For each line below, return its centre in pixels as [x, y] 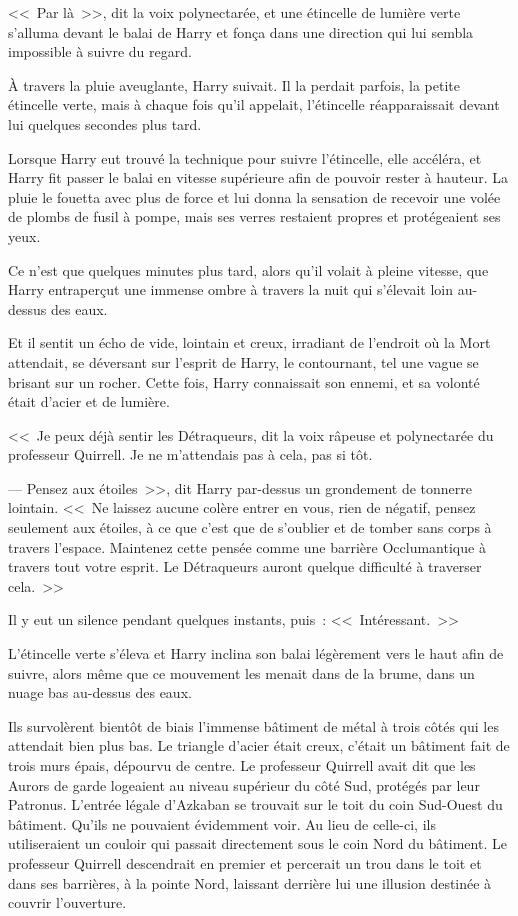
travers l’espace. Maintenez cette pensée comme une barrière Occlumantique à [247, 546]
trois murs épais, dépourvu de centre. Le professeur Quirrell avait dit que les [242, 765]
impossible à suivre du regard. [100, 51]
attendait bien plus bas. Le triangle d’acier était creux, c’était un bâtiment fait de [259, 745]
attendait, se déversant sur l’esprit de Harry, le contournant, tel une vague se [243, 361]
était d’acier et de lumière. [89, 401]
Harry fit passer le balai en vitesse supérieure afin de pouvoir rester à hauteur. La [258, 177]
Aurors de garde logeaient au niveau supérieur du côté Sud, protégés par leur [244, 784]
